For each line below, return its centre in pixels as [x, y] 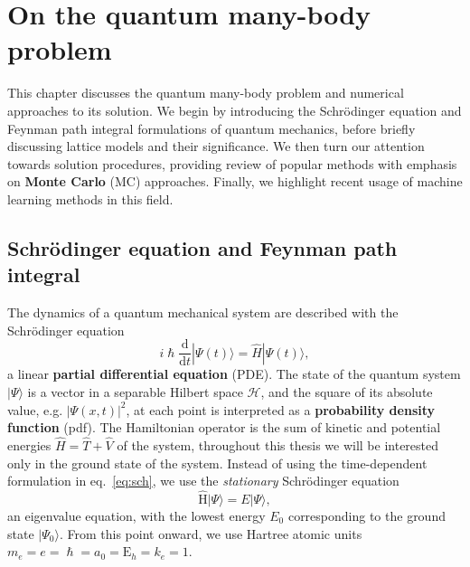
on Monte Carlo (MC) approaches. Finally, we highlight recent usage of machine [235, 181]
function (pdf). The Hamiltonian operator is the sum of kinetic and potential [224, 427]
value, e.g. [35, 409]
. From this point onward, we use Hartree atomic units [211, 533]
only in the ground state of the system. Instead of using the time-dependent [217, 463]
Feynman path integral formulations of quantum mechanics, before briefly [211, 128]
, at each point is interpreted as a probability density [281, 409]
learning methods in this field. [90, 198]
